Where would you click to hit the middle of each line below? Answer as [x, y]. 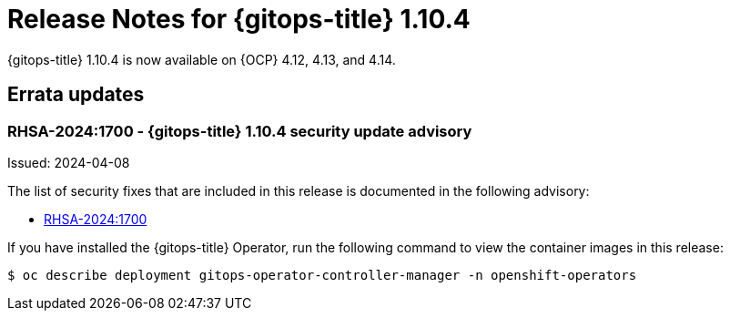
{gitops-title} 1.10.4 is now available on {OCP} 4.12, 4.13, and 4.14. [202, 59]
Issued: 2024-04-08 [69, 162]
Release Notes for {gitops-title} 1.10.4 [239, 19]
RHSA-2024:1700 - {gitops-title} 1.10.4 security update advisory [240, 131]
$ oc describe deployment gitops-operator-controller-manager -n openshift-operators [322, 275]
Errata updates [76, 95]
